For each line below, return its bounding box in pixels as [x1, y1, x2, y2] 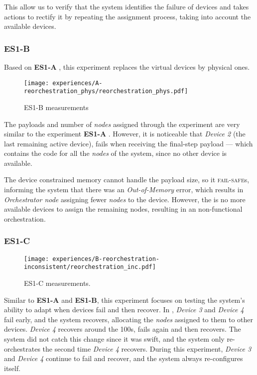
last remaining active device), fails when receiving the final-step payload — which [4, 138, 253, 148]
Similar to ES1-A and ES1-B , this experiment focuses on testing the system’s [4, 294, 245, 305]
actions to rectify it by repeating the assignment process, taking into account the [4, 11, 251, 21]
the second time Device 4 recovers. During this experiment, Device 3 [42, 343, 252, 354]
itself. [4, 363, 21, 373]
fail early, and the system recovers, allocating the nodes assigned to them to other [4, 314, 254, 324]
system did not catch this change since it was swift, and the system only [4, 333, 225, 344]
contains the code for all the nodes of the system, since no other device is [4, 148, 227, 158]
